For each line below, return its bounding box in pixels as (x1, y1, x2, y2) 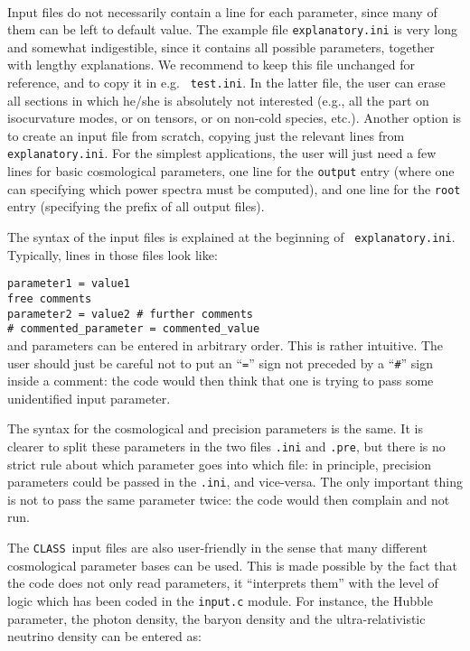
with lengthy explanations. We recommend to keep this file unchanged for (7, 55, 415, 74)
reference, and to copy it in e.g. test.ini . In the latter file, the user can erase (7, 73, 446, 92)
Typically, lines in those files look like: (7, 245, 218, 264)
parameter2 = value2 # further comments (7, 307, 254, 321)
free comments (7, 292, 92, 305)
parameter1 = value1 (7, 277, 131, 291)
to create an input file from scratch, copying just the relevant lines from (7, 126, 405, 144)
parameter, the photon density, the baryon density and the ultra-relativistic (7, 609, 426, 628)
